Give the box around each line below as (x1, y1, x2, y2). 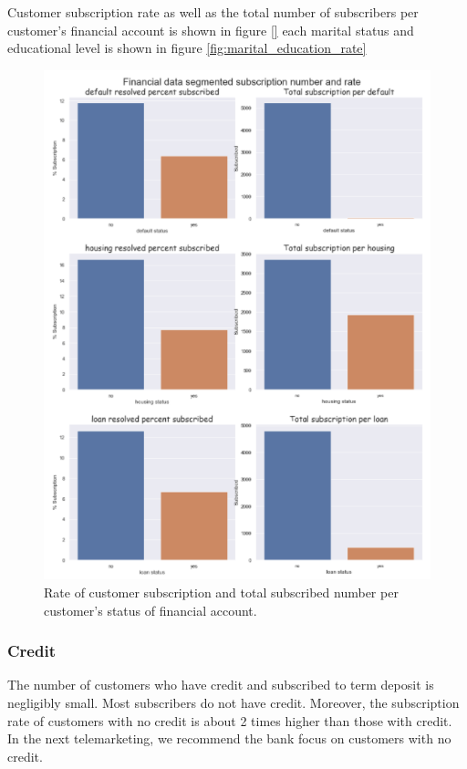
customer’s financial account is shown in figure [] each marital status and (7, 20, 414, 39)
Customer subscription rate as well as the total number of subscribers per (7, 3, 419, 21)
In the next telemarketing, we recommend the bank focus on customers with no (7, 729, 451, 748)
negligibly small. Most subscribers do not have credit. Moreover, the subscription (7, 693, 460, 712)
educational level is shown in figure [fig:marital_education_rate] (7, 38, 367, 57)
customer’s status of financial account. (44, 600, 257, 619)
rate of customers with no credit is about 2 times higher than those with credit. (7, 711, 452, 730)
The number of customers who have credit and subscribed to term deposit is (7, 675, 434, 694)
